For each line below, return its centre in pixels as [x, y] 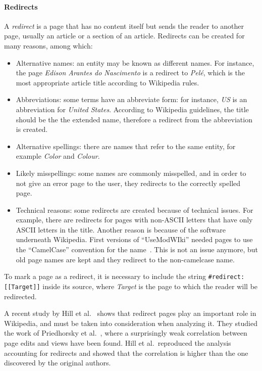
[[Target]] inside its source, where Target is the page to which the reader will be [131, 286]
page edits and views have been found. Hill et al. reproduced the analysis [118, 342]
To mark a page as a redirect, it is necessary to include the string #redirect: [124, 276]
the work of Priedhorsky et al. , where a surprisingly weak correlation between [126, 333]
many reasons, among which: [48, 45]
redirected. [20, 296]
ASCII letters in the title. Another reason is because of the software [121, 229]
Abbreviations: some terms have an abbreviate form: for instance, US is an [132, 99]
